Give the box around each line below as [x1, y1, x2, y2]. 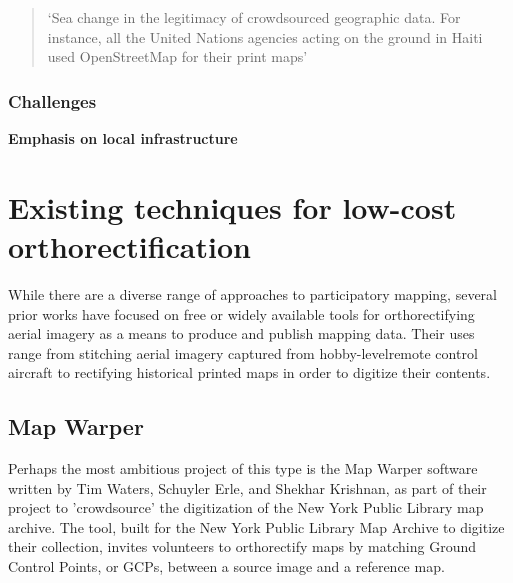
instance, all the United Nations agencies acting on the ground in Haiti [47, 26, 483, 47]
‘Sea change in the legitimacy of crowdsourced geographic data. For [47, 7, 461, 27]
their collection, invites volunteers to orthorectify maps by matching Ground [8, 536, 476, 557]
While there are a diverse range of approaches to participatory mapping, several [8, 283, 497, 304]
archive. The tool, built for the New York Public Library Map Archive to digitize [8, 516, 505, 537]
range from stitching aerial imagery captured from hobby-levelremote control [8, 342, 478, 363]
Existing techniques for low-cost [8, 186, 457, 227]
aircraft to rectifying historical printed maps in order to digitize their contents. [8, 362, 491, 383]
